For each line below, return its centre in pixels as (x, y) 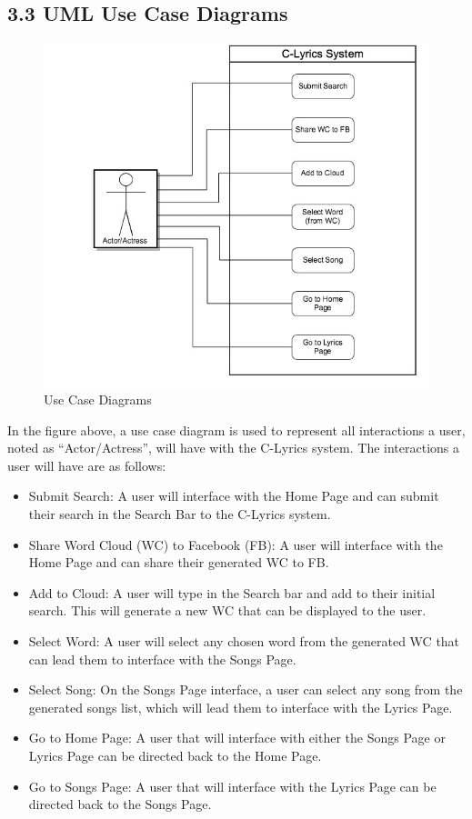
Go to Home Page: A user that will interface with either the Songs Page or (237, 738)
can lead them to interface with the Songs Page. (162, 659)
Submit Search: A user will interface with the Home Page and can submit (234, 496)
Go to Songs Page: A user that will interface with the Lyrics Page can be (232, 786)
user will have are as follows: (87, 465)
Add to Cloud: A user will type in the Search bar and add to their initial (232, 592)
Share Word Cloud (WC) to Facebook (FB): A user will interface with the (236, 544)
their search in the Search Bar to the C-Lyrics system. (180, 514)
